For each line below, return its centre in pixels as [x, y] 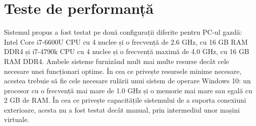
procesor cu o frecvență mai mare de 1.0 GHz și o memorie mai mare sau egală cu [128, 90]
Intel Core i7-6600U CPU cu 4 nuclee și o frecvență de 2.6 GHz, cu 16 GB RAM [126, 41]
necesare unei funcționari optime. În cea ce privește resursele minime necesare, [123, 71]
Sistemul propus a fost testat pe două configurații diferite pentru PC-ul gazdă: [123, 32]
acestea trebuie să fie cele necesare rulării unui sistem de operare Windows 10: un [128, 81]
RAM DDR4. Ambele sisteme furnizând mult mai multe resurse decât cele [117, 61]
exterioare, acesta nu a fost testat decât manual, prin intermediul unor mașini [122, 109]
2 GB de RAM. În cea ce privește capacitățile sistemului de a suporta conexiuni [125, 100]
